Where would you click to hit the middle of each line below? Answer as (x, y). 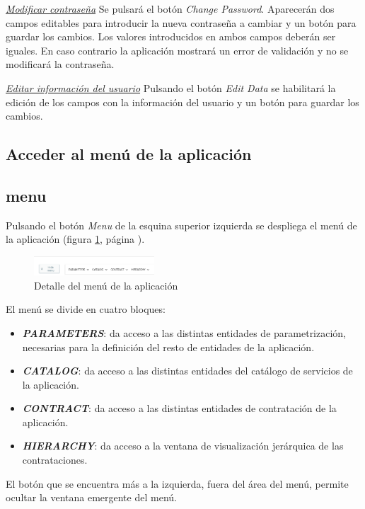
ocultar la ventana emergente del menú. (91, 497)
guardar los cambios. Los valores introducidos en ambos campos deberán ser (171, 36)
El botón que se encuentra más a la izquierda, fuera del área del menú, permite (177, 483)
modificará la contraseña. (60, 64)
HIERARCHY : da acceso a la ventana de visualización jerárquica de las (183, 446)
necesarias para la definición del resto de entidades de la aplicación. (168, 347)
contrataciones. (55, 460)
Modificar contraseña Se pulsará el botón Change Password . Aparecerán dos (170, 8)
